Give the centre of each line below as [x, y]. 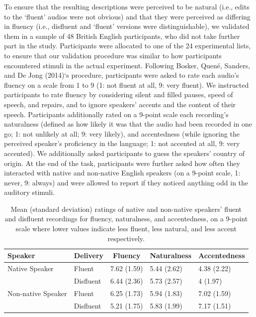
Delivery [89, 255]
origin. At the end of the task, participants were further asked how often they [122, 163]
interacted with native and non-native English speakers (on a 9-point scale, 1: [122, 173]
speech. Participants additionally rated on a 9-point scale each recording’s [116, 114]
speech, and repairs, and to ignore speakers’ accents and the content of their [120, 104]
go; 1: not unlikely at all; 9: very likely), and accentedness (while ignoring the [122, 133]
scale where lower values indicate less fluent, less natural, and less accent [126, 229]
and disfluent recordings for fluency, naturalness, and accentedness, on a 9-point [126, 219]
